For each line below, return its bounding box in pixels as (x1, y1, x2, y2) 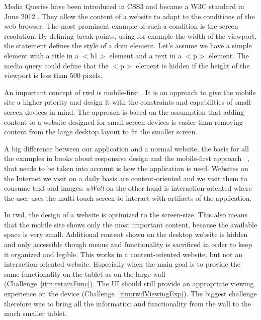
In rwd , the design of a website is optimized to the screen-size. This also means (4, 209, 248, 220)
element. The (209, 50, 249, 60)
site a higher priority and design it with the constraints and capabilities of (4, 97, 233, 107)
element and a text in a (109, 50, 182, 60)
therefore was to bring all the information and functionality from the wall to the (4, 298, 251, 308)
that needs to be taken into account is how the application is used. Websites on (4, 163, 248, 173)
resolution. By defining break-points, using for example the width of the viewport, (4, 30, 257, 41)
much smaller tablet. (4, 308, 67, 318)
